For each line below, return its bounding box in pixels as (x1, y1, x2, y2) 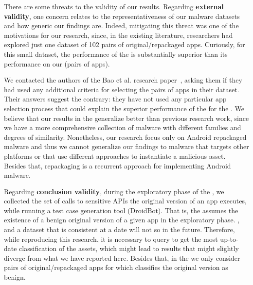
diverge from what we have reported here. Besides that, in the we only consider (4, 252, 240, 263)
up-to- (220, 234, 238, 244)
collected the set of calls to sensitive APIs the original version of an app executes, (4, 196, 247, 206)
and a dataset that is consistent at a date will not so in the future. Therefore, (4, 224, 235, 235)
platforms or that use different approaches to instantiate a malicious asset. (4, 151, 226, 161)
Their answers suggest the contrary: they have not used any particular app (4, 94, 227, 104)
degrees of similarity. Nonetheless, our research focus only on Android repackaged (4, 132, 247, 142)
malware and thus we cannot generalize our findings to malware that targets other (4, 141, 249, 151)
